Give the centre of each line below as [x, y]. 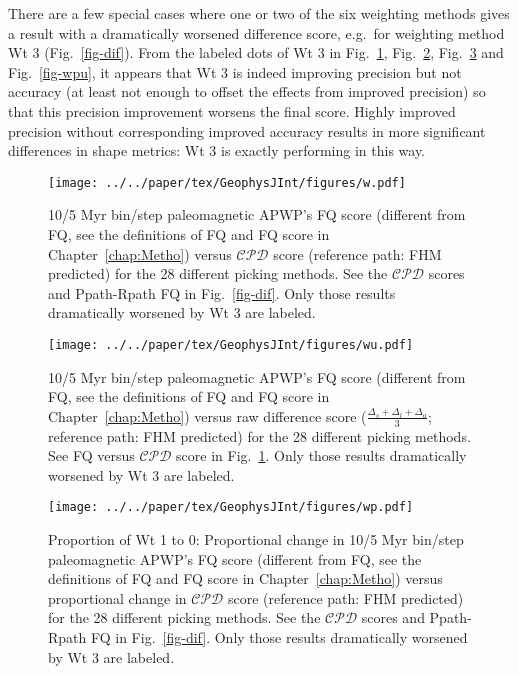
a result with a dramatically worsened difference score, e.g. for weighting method [256, 32]
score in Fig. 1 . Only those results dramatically [321, 455]
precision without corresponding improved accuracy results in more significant [247, 130]
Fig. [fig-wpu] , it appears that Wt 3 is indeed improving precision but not [235, 71]
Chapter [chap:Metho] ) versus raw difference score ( [207, 415]
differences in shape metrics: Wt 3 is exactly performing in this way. [217, 150]
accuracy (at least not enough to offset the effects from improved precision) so [247, 91]
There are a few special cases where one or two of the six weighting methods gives [259, 13]
